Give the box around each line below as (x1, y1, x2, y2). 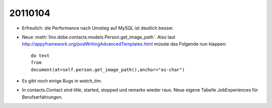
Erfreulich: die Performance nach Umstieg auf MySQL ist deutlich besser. (22, 25, 174, 31)
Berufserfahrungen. (22, 94, 63, 100)
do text (31, 52, 50, 58)
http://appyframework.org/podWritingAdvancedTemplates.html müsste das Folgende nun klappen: (22, 41, 227, 47)
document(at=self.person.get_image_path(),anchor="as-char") (31, 66, 185, 72)
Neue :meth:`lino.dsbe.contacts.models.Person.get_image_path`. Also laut (22, 34, 176, 40)
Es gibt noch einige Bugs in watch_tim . (22, 77, 102, 83)
